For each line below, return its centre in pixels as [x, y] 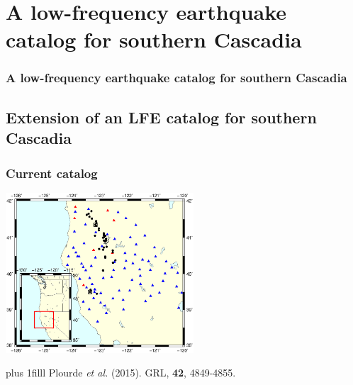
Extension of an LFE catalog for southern [161, 117]
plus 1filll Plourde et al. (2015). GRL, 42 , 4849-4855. [121, 373]
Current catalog [52, 173]
